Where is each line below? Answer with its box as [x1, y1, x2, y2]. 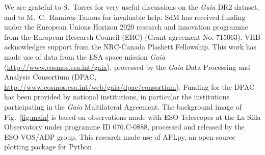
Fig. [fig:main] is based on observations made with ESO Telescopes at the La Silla [4, 111, 261, 122]
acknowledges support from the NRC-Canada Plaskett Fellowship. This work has [4, 41, 257, 52]
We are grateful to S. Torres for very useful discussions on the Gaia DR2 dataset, [4, 2, 259, 12]
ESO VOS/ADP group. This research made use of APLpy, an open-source [4, 131, 235, 142]
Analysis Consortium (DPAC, [4, 71, 97, 82]
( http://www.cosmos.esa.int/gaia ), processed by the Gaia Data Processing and [4, 61, 250, 72]
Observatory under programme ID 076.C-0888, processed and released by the [4, 121, 245, 132]
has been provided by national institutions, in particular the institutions [4, 91, 229, 102]
